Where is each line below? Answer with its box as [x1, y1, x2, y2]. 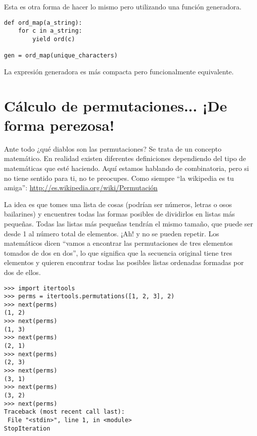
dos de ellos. [4, 267, 41, 277]
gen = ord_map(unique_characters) [4, 52, 118, 59]
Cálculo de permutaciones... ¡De [4, 95, 227, 115]
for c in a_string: [18, 27, 82, 35]
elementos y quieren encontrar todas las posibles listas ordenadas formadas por [4, 257, 244, 268]
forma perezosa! [4, 114, 115, 135]
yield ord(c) [32, 35, 75, 43]
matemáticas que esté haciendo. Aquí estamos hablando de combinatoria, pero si [4, 163, 249, 173]
